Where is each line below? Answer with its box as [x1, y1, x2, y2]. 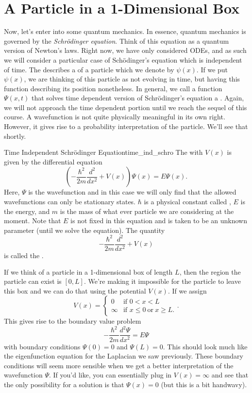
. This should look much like [163, 341, 248, 351]
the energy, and [4, 206, 50, 216]
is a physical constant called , [144, 196, 231, 207]
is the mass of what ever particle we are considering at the [60, 206, 234, 216]
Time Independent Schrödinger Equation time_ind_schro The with [4, 147, 203, 157]
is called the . [4, 250, 44, 260]
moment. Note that [4, 215, 61, 226]
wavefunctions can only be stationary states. [4, 196, 136, 207]
